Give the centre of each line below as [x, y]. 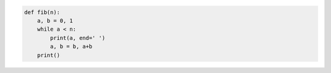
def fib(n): [42, 12]
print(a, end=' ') [78, 38]
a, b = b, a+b [71, 47]
